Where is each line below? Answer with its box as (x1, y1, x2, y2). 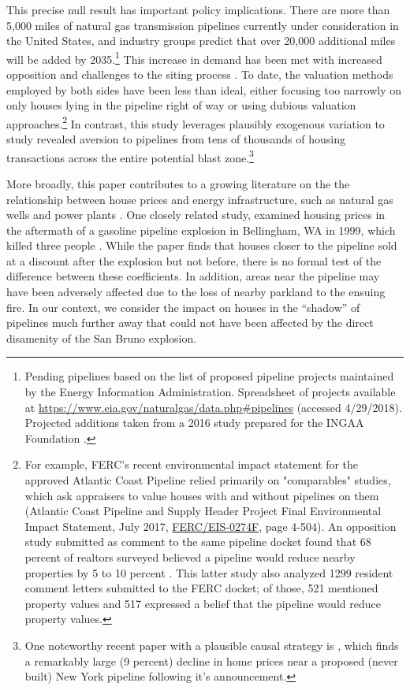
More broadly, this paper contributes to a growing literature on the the (6, 175, 350, 191)
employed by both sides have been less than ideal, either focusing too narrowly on (6, 81, 402, 98)
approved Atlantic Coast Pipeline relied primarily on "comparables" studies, (24, 472, 391, 488)
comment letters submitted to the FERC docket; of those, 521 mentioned (24, 580, 378, 596)
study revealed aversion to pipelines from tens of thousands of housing (6, 131, 346, 147)
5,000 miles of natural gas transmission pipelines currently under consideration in (6, 17, 399, 33)
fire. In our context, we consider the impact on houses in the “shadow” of (6, 299, 360, 315)
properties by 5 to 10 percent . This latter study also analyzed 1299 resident (24, 564, 393, 581)
